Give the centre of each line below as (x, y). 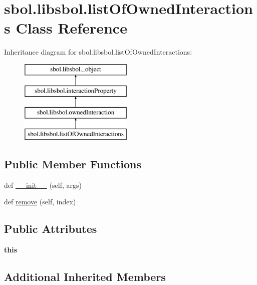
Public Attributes (51, 229)
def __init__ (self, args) (43, 185)
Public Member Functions (73, 164)
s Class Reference (66, 28)
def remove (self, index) (40, 202)
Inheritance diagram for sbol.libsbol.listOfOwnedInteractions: (98, 52)
